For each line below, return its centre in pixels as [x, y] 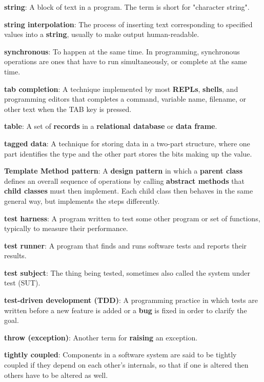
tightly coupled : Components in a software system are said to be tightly [120, 355]
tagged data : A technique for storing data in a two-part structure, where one [127, 143]
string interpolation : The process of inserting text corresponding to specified [128, 24]
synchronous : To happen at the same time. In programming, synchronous [122, 51]
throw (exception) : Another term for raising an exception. [101, 337]
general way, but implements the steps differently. [82, 200]
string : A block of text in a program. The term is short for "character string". [127, 7]
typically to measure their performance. [66, 228]
